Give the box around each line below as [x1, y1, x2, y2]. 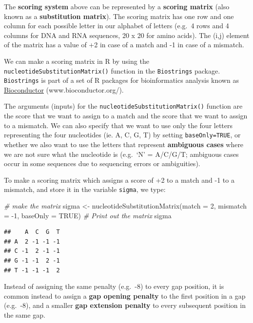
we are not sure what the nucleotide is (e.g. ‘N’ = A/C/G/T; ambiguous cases [4, 149, 239, 159]
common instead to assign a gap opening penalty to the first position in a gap [4, 290, 246, 301]
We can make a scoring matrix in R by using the [4, 56, 149, 66]
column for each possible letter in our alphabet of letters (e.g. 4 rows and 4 [4, 20, 229, 31]
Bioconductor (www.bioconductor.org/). [4, 84, 124, 95]
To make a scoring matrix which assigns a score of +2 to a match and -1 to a [4, 174, 234, 185]
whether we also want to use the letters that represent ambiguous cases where [4, 139, 244, 149]
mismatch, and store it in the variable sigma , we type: [4, 184, 166, 194]
